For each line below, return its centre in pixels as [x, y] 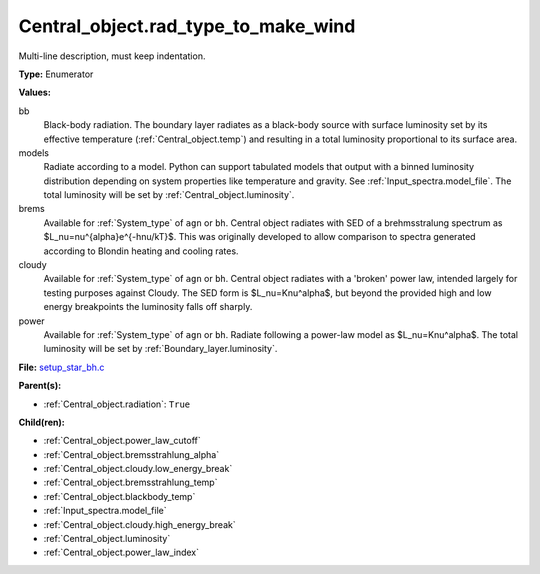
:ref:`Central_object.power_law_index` [121, 552]
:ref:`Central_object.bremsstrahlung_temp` [130, 482]
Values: [35, 92]
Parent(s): [40, 386]
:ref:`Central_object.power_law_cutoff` [122, 441]
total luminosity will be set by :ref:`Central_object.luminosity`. [169, 195]
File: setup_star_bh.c [61, 367]
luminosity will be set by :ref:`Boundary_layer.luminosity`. [160, 349]
